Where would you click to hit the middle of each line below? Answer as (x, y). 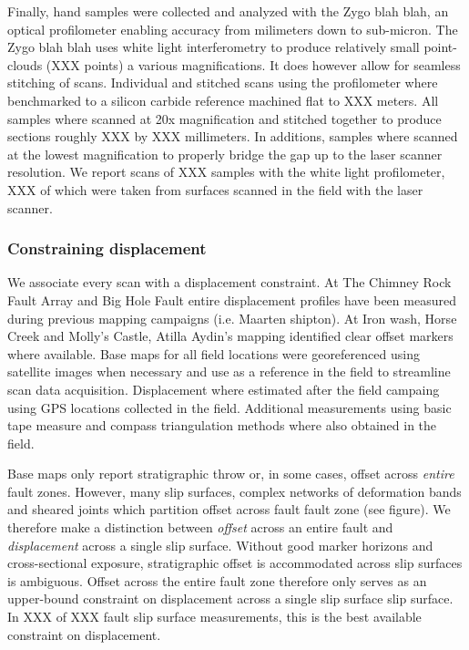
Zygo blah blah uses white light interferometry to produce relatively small (214, 47)
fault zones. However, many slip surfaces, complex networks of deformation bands (234, 491)
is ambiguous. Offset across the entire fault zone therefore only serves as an (217, 580)
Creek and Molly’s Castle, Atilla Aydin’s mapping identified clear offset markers (230, 336)
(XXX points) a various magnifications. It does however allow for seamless (253, 64)
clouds (25, 64)
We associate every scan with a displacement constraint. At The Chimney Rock (229, 282)
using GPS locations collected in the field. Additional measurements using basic (229, 407)
